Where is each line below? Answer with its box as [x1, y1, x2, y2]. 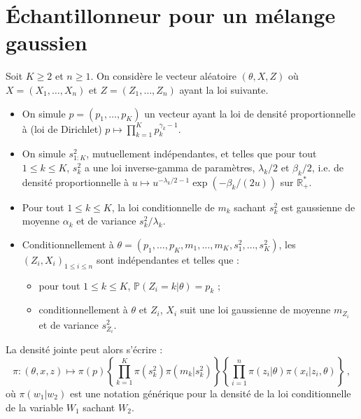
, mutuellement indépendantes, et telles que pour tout [86, 146, 317, 161]
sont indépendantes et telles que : [96, 252, 239, 267]
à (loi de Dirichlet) [22, 121, 102, 136]
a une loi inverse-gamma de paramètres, [84, 159, 255, 174]
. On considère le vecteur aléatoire [90, 69, 237, 83]
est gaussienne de [281, 199, 355, 214]
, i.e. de [311, 159, 344, 174]
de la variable [6, 399, 64, 414]
